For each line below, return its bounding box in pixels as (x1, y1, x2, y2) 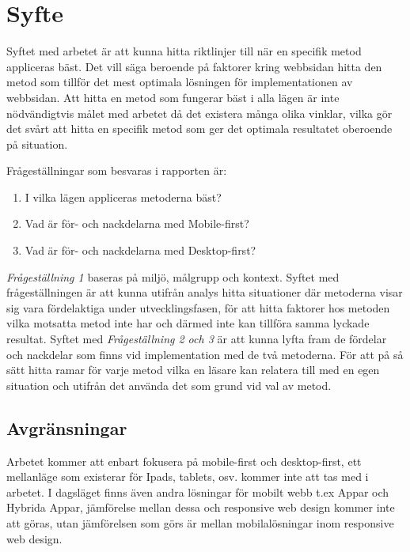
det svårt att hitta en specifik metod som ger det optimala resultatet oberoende (6, 120, 393, 137)
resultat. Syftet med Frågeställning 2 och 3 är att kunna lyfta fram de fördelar (6, 331, 387, 347)
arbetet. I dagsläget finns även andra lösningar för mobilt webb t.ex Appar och (6, 483, 389, 500)
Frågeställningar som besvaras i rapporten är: (6, 162, 227, 179)
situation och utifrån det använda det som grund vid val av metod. (6, 376, 332, 393)
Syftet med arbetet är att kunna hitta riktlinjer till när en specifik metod (6, 43, 362, 59)
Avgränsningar (6, 415, 127, 440)
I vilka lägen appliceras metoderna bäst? (25, 188, 222, 205)
